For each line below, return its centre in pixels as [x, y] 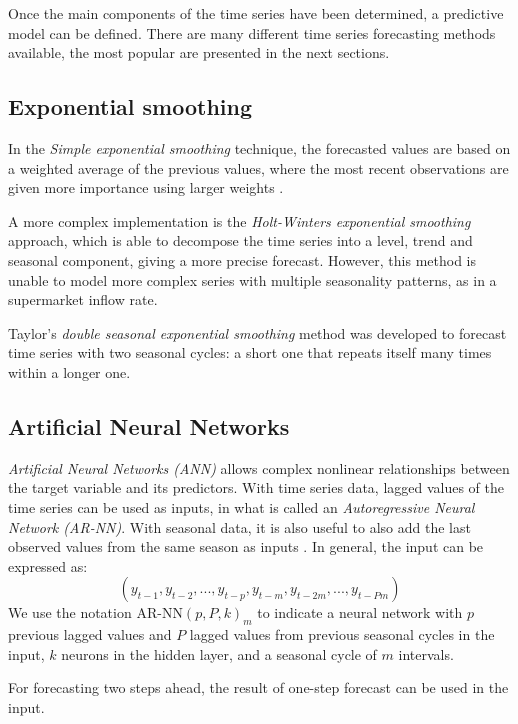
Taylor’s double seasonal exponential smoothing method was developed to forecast [257, 332]
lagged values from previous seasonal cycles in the [342, 634]
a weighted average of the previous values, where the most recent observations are [258, 167]
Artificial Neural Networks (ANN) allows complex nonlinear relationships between [259, 467]
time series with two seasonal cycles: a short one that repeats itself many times [250, 352]
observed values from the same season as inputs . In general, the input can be [246, 546]
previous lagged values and [90, 634]
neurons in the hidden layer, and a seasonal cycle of [219, 653]
